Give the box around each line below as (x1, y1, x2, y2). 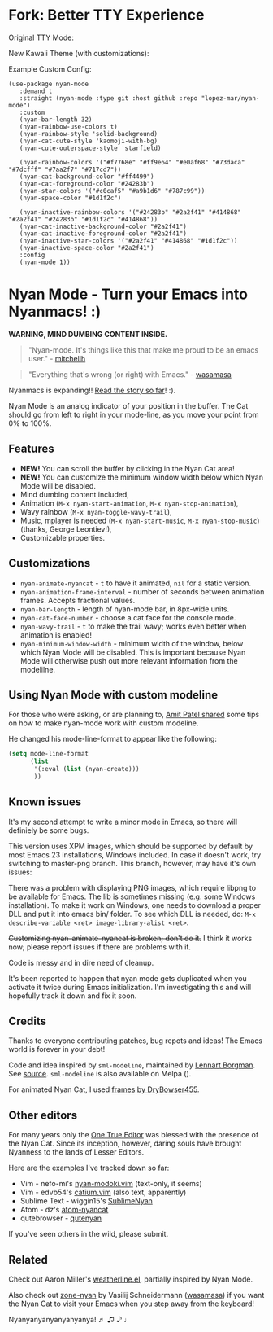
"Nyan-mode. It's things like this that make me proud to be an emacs (28, 344, 259, 355)
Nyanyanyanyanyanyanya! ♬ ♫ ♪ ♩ (8, 1315, 132, 1325)
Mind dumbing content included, (19, 489, 130, 499)
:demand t (19, 87, 53, 95)
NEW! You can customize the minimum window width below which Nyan (19, 472, 264, 482)
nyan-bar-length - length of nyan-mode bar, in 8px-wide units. (19, 604, 230, 614)
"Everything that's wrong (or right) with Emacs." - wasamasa (28, 369, 232, 379)
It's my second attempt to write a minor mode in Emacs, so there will (8, 817, 238, 826)
